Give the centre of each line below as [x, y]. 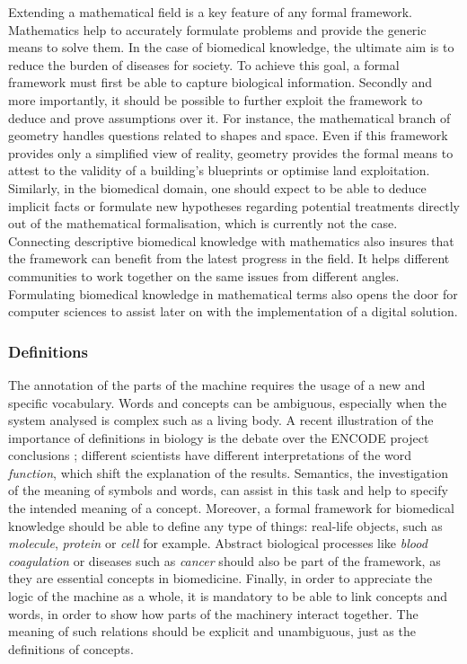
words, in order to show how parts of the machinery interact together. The [213, 613]
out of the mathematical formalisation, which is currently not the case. [203, 223]
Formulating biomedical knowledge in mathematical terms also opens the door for [233, 293]
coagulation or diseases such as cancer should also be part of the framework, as [225, 560]
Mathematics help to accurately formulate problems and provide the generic [217, 29]
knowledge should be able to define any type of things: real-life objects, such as [225, 525]
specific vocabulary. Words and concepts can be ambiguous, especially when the [228, 402]
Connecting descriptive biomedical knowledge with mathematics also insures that [231, 240]
